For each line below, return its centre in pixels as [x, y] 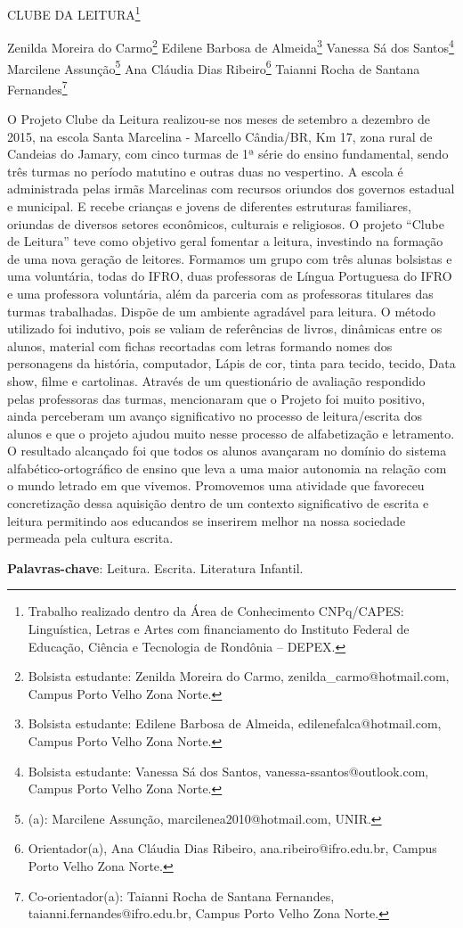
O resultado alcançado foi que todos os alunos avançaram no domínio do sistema [227, 451]
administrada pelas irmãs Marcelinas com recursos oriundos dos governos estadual [231, 189]
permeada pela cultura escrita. [90, 538]
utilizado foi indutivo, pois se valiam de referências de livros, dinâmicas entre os [225, 328]
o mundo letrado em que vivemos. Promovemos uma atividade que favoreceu [216, 485]
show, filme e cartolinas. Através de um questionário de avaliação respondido [216, 380]
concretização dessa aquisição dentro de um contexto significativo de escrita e [218, 503]
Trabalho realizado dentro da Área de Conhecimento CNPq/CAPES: [216, 611]
